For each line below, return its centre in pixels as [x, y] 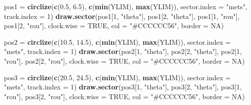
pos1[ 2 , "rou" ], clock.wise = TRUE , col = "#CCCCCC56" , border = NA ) [114, 26]
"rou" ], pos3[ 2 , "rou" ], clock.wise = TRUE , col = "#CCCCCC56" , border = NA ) [125, 96]
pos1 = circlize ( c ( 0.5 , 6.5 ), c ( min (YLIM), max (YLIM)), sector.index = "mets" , [126, 6]
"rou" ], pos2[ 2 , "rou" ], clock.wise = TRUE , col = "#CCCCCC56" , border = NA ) [125, 61]
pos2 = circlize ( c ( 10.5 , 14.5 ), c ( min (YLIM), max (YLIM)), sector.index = [117, 42]
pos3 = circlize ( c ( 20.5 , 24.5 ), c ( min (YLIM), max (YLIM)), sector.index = [117, 77]
